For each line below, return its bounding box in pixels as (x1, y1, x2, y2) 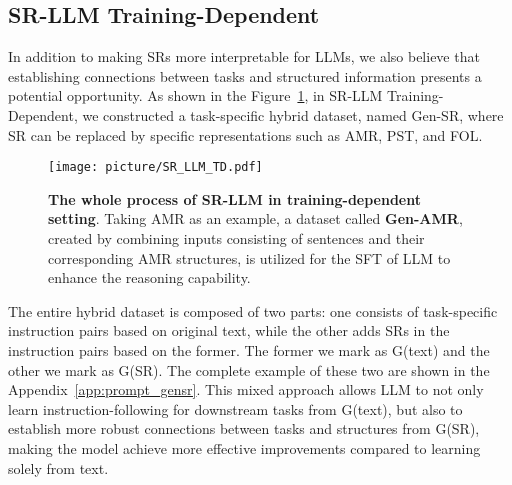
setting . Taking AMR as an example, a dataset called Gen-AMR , (48, 208, 463, 229)
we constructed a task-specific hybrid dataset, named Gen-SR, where (82, 104, 504, 125)
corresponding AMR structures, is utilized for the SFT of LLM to (48, 247, 451, 268)
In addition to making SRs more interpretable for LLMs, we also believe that (8, 46, 480, 67)
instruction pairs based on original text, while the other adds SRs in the (8, 320, 450, 341)
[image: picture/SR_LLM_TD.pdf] (48, 160, 263, 175)
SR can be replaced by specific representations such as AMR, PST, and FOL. (8, 124, 483, 145)
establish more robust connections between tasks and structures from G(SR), (8, 418, 480, 439)
